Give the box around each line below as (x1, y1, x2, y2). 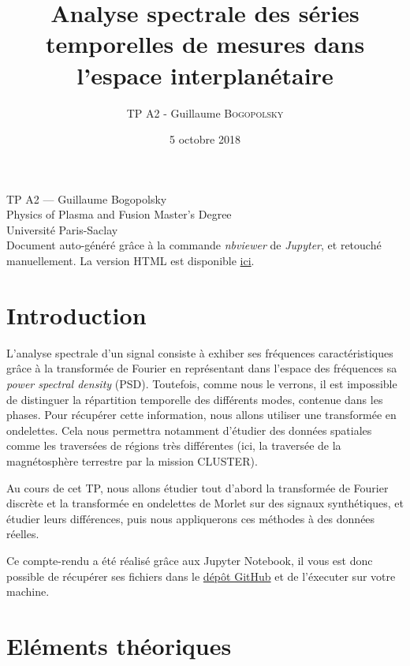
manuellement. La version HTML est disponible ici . (6, 253, 255, 269)
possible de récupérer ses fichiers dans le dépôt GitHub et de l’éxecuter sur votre (6, 567, 396, 584)
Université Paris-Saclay (6, 221, 118, 238)
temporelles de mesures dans (45, 28, 365, 60)
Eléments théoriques (6, 629, 232, 661)
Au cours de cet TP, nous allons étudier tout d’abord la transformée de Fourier (6, 479, 389, 496)
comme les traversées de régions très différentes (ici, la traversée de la (6, 437, 341, 454)
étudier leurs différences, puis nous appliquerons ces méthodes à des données (6, 510, 375, 526)
